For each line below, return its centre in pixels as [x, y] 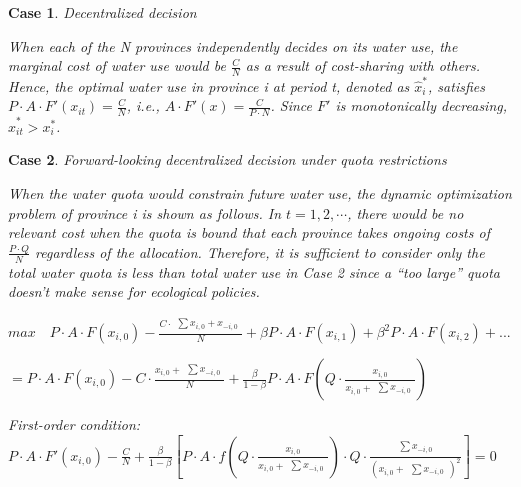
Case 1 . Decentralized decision [102, 12]
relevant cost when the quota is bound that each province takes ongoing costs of [249, 232]
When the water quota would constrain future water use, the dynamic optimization [260, 193]
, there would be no [405, 212]
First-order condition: [74, 424]
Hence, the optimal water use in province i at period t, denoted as [209, 85]
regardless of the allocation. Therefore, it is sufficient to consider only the [260, 251]
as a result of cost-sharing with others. [363, 65]
